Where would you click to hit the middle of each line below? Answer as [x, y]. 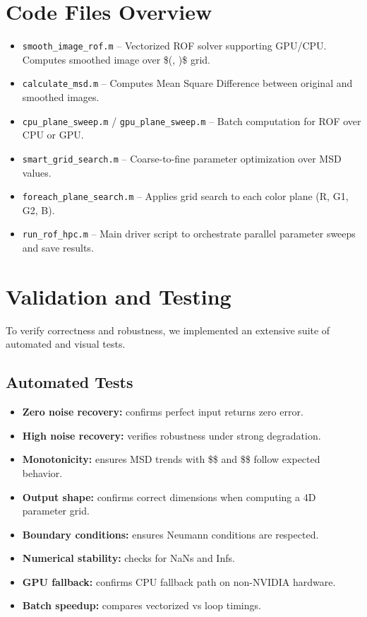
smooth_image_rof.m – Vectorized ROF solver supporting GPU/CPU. [174, 46]
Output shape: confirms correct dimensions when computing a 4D [169, 496]
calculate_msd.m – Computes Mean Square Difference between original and [187, 83]
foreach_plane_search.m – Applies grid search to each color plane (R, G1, [185, 196]
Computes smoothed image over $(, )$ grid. [116, 59]
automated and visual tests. [66, 344]
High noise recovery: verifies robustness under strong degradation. [172, 435]
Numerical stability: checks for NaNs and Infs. [128, 558]
